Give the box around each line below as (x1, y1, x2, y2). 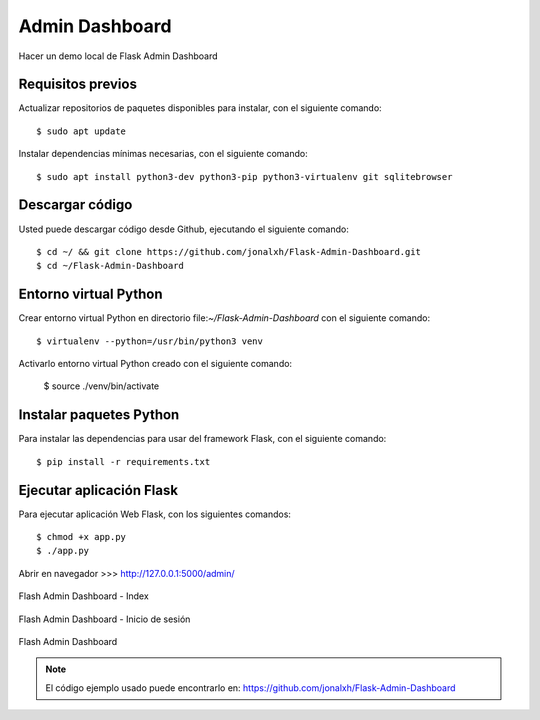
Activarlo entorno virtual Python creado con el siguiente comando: (18, 358, 293, 369)
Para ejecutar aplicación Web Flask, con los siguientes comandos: (18, 508, 292, 520)
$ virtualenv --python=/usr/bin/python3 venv (36, 335, 264, 347)
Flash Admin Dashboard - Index (18, 590, 149, 602)
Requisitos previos (18, 76, 137, 93)
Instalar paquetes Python (18, 406, 180, 424)
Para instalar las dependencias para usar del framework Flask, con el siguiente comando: (18, 433, 387, 445)
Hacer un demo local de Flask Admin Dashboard (18, 50, 219, 62)
